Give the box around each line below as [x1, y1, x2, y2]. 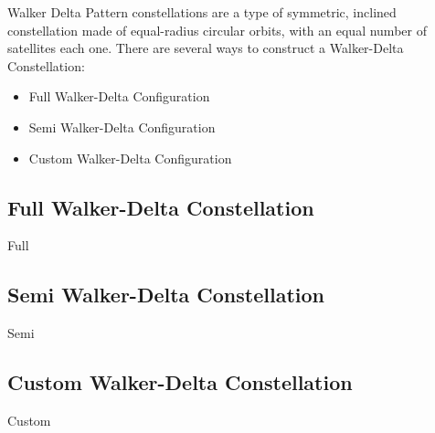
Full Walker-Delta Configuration [28, 87, 210, 106]
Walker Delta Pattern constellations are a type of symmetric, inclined [7, 3, 397, 21]
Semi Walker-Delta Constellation [7, 280, 324, 309]
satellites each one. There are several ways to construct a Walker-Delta [7, 38, 404, 58]
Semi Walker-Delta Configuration [28, 117, 216, 136]
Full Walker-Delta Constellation [7, 193, 314, 221]
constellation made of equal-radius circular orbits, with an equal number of [7, 20, 427, 39]
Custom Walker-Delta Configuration [28, 148, 232, 167]
